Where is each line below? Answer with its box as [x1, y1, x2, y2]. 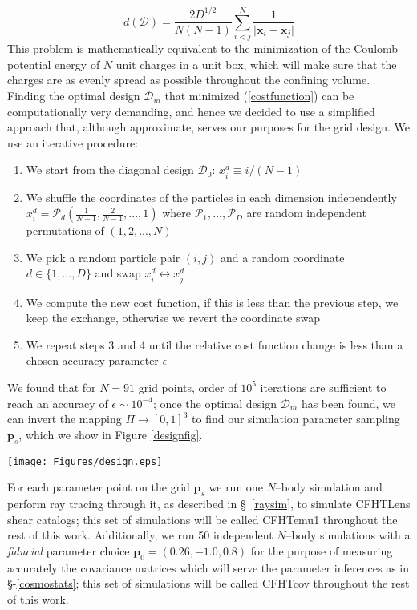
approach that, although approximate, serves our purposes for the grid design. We [7, 119, 410, 135]
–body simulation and [275, 479, 383, 495]
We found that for [7, 378, 96, 395]
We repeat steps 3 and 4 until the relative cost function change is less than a [26, 336, 403, 353]
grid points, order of [138, 378, 237, 395]
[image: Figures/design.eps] [7, 455, 163, 467]
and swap [95, 265, 141, 281]
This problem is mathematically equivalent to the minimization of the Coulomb [7, 40, 399, 57]
